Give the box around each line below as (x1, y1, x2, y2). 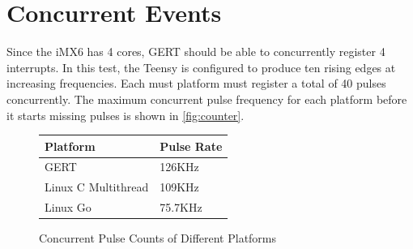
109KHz (160, 178, 199, 195)
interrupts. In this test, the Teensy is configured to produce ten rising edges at (6, 58, 396, 75)
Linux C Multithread (45, 178, 149, 195)
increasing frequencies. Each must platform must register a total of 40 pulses (6, 75, 386, 92)
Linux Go (45, 199, 92, 216)
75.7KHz (160, 199, 202, 216)
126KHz (160, 158, 199, 175)
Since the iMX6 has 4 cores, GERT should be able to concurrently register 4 (6, 43, 385, 60)
